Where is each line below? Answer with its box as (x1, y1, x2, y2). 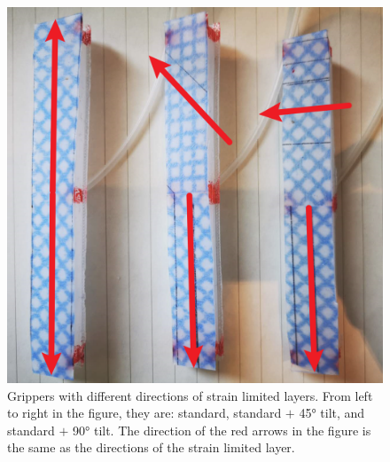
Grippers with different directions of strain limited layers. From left (7, 386, 373, 404)
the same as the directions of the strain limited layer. (7, 438, 295, 457)
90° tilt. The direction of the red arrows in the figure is (73, 420, 371, 439)
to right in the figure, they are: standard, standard (7, 403, 282, 422)
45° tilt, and (299, 403, 365, 422)
